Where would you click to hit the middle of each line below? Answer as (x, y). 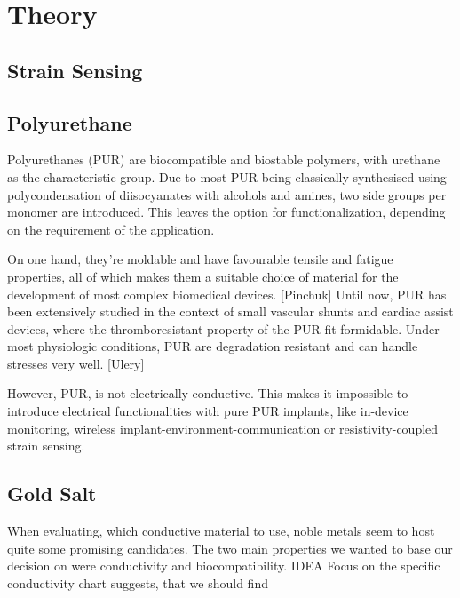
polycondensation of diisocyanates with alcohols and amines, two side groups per (227, 194)
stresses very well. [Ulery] (76, 363)
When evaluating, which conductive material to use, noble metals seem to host (221, 531)
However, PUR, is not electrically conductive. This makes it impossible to (208, 393)
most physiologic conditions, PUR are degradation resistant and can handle (213, 346)
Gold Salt (52, 494)
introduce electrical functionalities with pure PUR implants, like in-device (208, 411)
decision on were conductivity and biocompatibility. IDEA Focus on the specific (224, 566)
